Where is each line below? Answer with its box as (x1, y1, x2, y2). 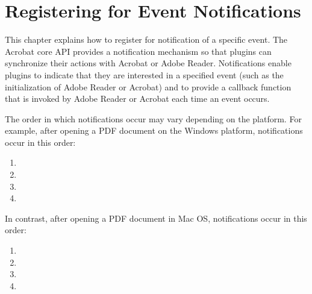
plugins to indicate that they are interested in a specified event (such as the (5, 68, 284, 81)
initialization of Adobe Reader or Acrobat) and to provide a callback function (5, 80, 292, 93)
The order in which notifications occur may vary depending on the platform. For (5, 112, 302, 125)
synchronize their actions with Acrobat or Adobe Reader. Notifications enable (5, 57, 292, 69)
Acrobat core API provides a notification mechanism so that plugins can (5, 45, 272, 57)
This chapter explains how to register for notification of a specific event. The (5, 33, 288, 46)
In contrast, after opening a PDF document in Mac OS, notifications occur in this (5, 211, 307, 224)
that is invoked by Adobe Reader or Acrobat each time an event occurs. (5, 92, 270, 105)
